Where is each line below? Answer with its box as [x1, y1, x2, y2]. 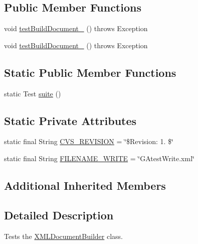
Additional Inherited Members [4, 177, 166, 193]
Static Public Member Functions [4, 64, 176, 80]
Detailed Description [4, 207, 114, 222]
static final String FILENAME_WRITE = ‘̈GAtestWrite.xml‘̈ [4, 153, 194, 163]
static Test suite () [4, 88, 61, 98]
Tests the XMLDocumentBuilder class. [4, 230, 123, 241]
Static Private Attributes [4, 112, 137, 128]
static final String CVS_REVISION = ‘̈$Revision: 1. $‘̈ [4, 136, 173, 147]
